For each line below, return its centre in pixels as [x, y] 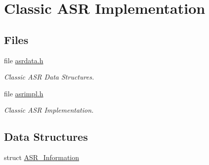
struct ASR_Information [42, 157]
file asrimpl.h [24, 93]
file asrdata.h [24, 60]
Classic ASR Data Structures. [49, 77]
